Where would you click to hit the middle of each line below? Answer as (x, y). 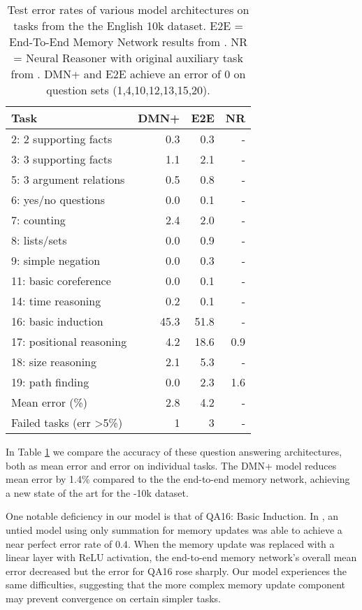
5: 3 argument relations (68, 179)
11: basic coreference (61, 281)
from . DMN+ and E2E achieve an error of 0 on (128, 74)
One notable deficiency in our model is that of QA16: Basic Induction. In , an (172, 516)
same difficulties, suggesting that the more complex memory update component (176, 584)
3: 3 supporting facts (62, 159)
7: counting (38, 220)
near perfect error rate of (59, 543)
